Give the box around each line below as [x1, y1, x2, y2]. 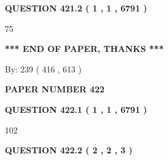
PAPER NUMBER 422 [5, 83, 105, 95]
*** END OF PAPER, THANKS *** [5, 42, 164, 55]
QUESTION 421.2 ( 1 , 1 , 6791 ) [5, 2, 147, 14]
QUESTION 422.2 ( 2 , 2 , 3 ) [5, 144, 133, 156]
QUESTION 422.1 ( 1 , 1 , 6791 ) [5, 103, 147, 115]
